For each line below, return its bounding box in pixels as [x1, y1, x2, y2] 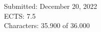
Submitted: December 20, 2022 [4, 1, 98, 11]
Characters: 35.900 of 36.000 [4, 20, 90, 31]
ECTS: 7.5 [4, 10, 36, 21]
